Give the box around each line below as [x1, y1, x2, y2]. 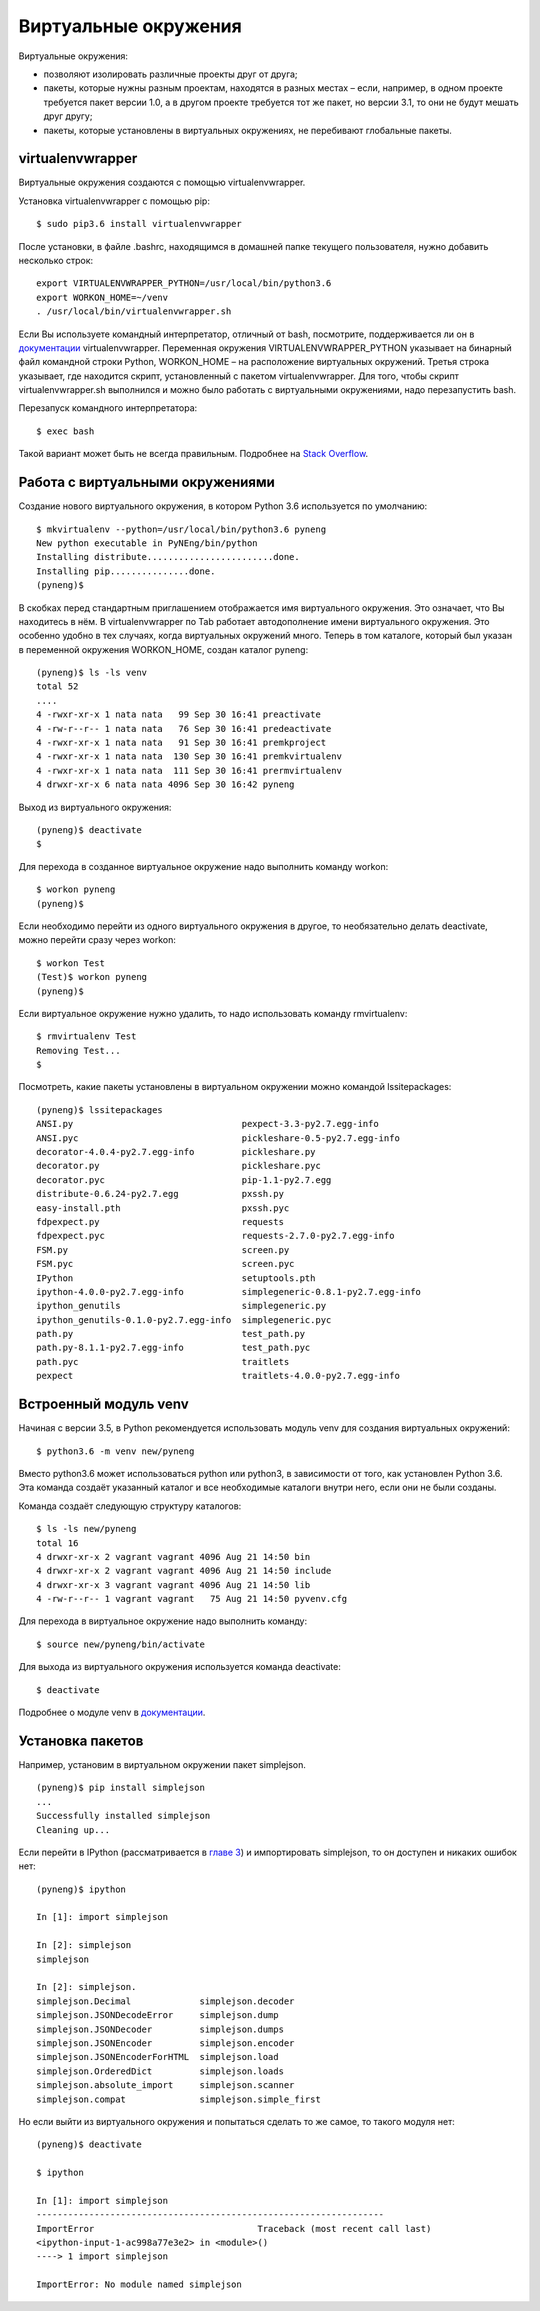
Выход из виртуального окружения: [18, 801, 172, 813]
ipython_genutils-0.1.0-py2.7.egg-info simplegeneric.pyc [36, 1314, 332, 1325]
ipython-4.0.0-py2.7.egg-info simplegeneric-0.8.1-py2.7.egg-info [36, 1286, 422, 1297]
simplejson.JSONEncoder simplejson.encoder [36, 2037, 295, 2049]
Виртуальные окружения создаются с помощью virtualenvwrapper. [18, 176, 306, 189]
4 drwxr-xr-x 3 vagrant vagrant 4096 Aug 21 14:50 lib [36, 1579, 311, 1590]
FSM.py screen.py [36, 1244, 290, 1255]
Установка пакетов [18, 1732, 144, 1749]
